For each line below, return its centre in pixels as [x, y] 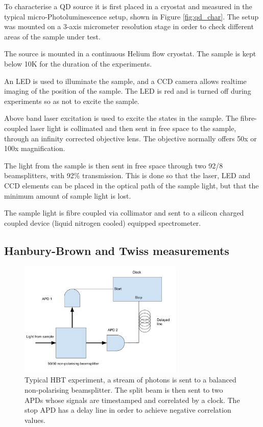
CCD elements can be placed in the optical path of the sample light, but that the [131, 185]
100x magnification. [35, 148]
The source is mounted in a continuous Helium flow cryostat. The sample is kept [130, 54]
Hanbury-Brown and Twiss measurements [117, 250]
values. [35, 420]
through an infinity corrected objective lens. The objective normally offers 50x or [130, 138]
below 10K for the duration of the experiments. [78, 63]
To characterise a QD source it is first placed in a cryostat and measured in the [128, 6]
